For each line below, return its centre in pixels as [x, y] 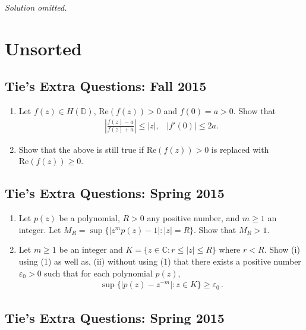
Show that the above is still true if [81, 149]
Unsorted [43, 48]
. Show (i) [282, 249]
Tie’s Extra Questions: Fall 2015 [106, 86]
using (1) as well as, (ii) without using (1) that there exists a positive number [160, 261]
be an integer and [91, 249]
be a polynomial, [89, 218]
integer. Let [40, 229]
